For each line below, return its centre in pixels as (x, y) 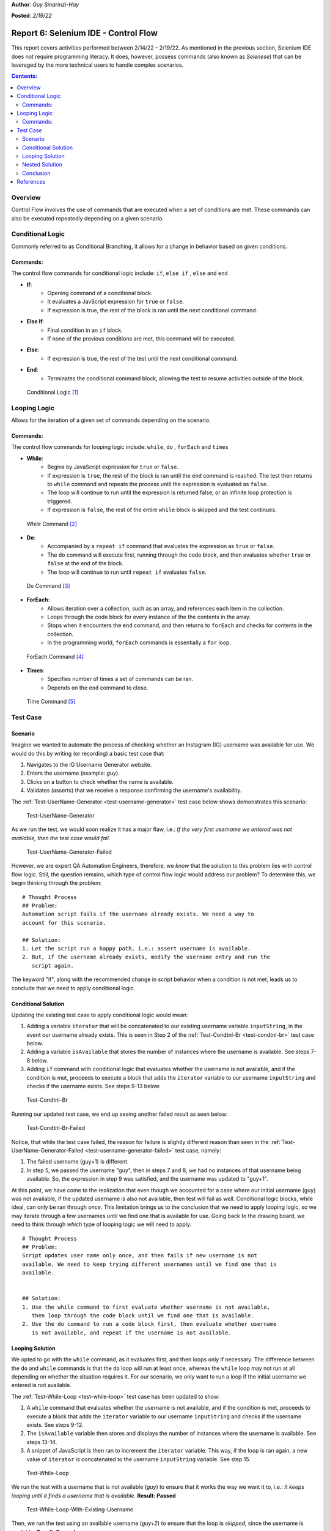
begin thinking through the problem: (57, 883)
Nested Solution (42, 165)
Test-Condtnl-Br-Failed (56, 1128)
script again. (53, 965)
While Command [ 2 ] (52, 524)
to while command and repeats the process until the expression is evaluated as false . (158, 484)
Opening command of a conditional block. (100, 293)
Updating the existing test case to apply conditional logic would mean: (100, 1015)
